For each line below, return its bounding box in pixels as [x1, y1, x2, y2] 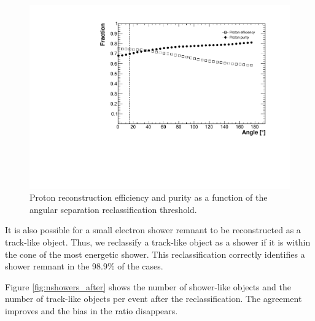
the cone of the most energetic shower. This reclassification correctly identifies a [5, 247, 305, 260]
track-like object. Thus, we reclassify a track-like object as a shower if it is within [5, 236, 311, 249]
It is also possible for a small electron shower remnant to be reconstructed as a [5, 223, 301, 236]
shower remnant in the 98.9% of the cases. [5, 260, 163, 273]
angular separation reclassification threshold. [29, 203, 197, 215]
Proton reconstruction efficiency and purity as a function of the [29, 191, 268, 204]
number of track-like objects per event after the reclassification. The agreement [5, 292, 302, 305]
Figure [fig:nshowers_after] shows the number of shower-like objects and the [5, 280, 291, 293]
